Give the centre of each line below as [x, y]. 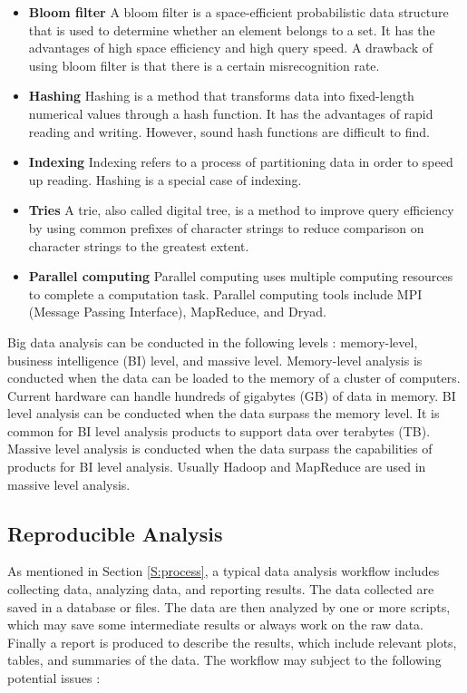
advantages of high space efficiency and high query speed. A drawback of [230, 48]
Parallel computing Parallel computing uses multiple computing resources [241, 276]
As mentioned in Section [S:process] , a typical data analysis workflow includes [224, 571]
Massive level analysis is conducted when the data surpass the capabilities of [220, 449]
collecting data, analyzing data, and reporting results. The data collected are [221, 589]
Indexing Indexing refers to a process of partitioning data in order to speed [241, 162]
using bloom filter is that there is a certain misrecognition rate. [204, 65]
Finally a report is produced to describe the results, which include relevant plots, [232, 642]
